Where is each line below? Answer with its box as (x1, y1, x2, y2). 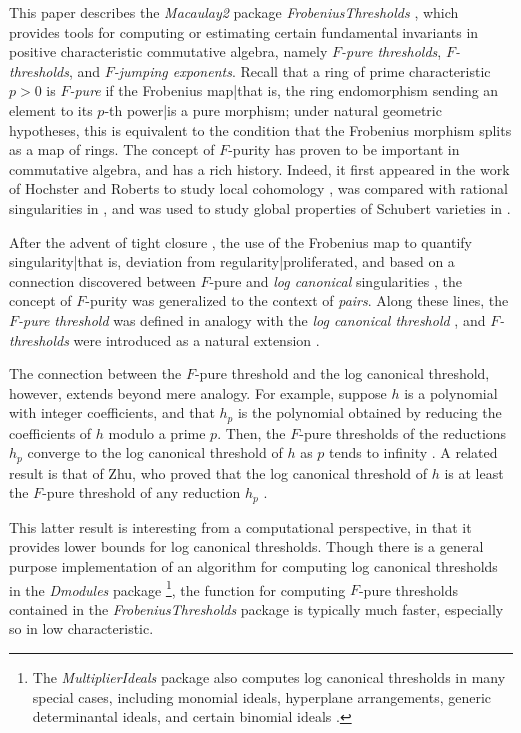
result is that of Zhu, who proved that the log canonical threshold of (9, 462, 428, 483)
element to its (9, 99, 93, 120)
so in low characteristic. (9, 618, 154, 639)
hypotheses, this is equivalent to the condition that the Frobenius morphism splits (9, 119, 512, 140)
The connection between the (9, 363, 182, 384)
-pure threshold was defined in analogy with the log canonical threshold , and (18, 309, 486, 330)
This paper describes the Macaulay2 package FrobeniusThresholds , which (9, 2, 459, 22)
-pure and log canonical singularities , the (209, 270, 462, 291)
